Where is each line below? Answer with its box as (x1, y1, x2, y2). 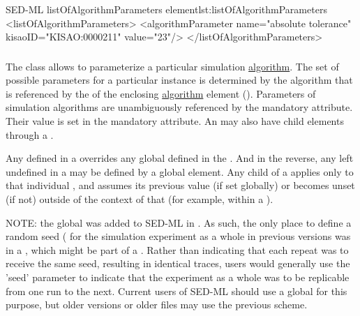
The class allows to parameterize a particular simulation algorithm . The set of (6, 59, 339, 73)
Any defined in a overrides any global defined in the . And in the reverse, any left (6, 151, 354, 165)
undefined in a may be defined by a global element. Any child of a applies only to (6, 164, 354, 179)
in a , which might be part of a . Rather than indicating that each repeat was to (6, 242, 349, 257)
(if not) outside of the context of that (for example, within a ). (6, 192, 273, 206)
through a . (6, 127, 54, 142)
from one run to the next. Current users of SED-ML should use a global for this (6, 283, 347, 298)
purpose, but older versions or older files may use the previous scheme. (6, 297, 308, 312)
